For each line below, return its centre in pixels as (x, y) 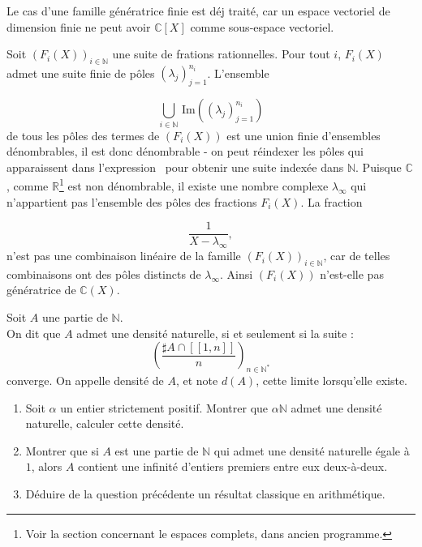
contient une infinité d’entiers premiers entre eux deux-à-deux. (233, 466)
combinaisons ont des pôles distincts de (104, 273)
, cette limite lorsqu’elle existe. (332, 380)
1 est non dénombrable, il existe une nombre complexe (194, 185)
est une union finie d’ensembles (304, 135)
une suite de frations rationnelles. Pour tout (221, 54)
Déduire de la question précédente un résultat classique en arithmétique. (205, 494)
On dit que (34, 333)
